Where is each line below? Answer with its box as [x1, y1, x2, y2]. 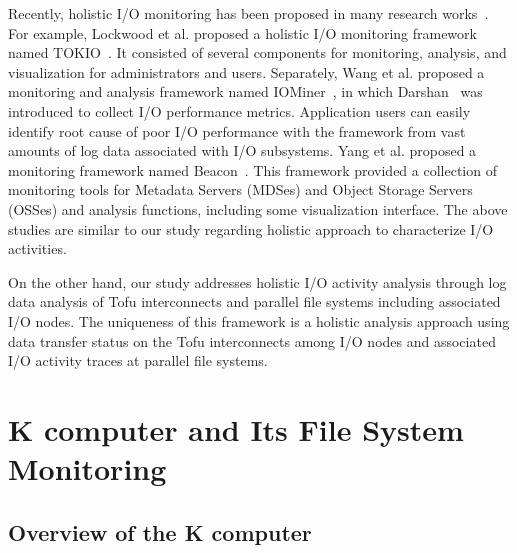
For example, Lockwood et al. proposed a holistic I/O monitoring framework [8, 22, 477, 43]
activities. [8, 238, 67, 259]
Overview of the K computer [8, 516, 312, 547]
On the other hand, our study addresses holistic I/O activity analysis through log [8, 271, 507, 292]
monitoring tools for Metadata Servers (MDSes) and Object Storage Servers [8, 179, 473, 200]
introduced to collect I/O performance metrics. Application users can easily [8, 100, 471, 121]
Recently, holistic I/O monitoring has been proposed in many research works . [8, 3, 489, 23]
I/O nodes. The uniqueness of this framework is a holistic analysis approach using [8, 310, 510, 331]
